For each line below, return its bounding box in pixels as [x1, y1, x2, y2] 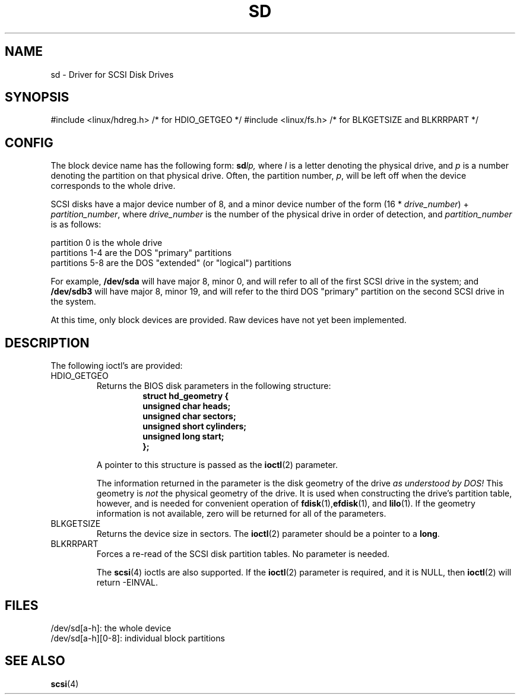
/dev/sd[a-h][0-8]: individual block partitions [50, 632, 225, 643]
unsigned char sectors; [142, 411, 236, 422]
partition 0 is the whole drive [50, 238, 163, 248]
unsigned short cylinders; [142, 421, 247, 432]
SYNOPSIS [5, 90, 69, 105]
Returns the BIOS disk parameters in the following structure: [96, 381, 331, 391]
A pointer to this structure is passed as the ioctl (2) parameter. [96, 460, 338, 470]
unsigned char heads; [142, 401, 231, 412]
